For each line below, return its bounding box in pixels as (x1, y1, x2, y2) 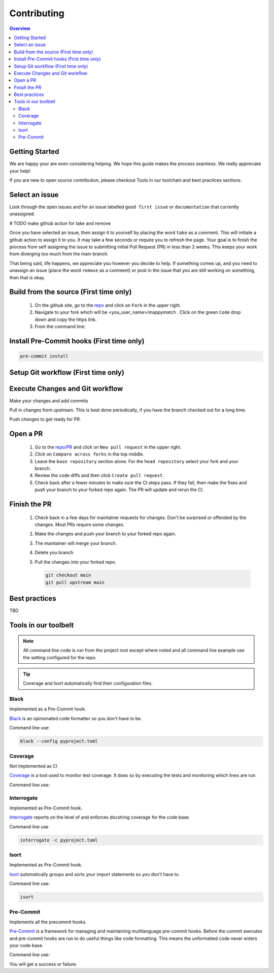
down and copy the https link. (35, 316, 97, 322)
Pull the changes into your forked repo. (35, 559, 117, 565)
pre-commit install (20, 353, 68, 359)
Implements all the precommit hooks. (9, 919, 87, 925)
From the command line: (35, 323, 86, 330)
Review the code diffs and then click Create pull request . (35, 472, 164, 478)
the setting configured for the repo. (23, 654, 97, 660)
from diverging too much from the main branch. (9, 251, 109, 257)
